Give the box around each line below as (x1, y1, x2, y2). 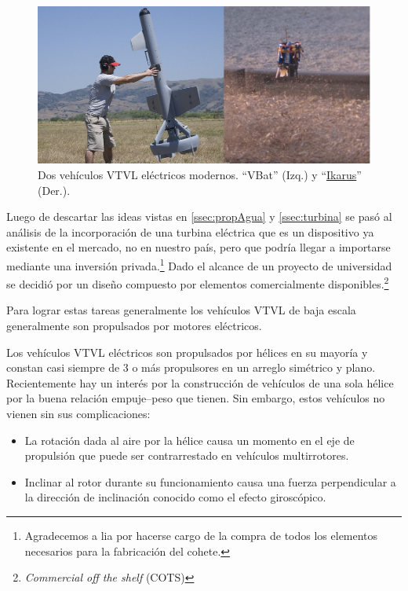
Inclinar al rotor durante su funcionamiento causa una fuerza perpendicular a (24, 473, 396, 490)
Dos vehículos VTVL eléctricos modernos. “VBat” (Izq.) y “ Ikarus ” (38, 166, 362, 182)
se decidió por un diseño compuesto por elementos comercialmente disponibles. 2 (6, 273, 389, 292)
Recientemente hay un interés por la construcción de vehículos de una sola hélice (6, 374, 394, 391)
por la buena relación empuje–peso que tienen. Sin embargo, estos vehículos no (6, 390, 385, 406)
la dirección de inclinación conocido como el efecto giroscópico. (24, 489, 326, 505)
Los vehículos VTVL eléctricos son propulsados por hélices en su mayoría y (6, 343, 368, 360)
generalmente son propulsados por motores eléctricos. (6, 318, 262, 334)
